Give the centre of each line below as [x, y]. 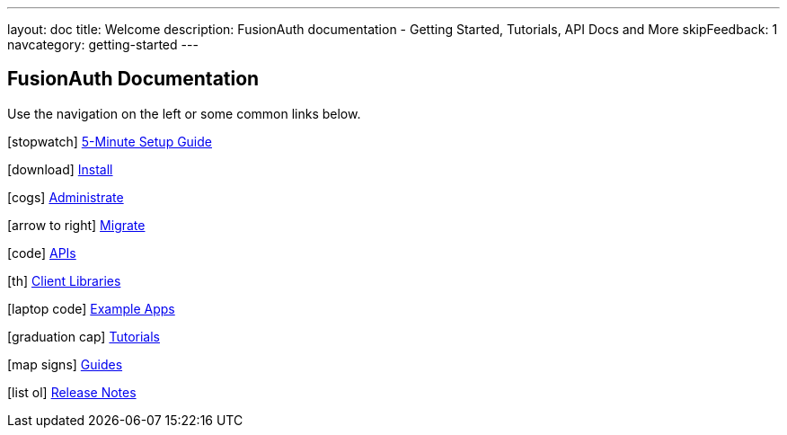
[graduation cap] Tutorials [84, 336]
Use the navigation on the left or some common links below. [184, 113]
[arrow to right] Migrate [76, 225]
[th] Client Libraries [64, 280]
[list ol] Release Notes [72, 392]
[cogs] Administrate [66, 197]
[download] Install [60, 169]
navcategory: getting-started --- [103, 44]
